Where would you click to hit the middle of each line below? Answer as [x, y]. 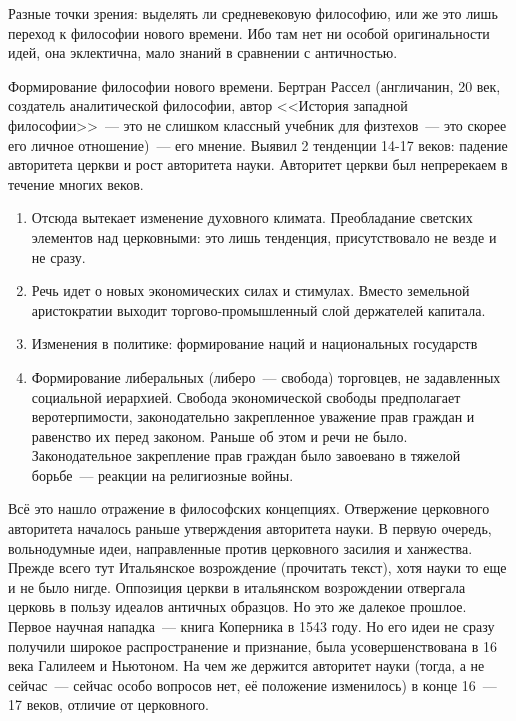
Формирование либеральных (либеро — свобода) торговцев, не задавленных [266, 376]
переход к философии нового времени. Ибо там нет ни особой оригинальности [249, 32]
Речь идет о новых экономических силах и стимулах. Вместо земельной [250, 290]
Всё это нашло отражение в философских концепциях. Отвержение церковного [249, 508]
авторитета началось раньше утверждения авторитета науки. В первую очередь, [250, 528]
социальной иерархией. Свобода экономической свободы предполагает [246, 396]
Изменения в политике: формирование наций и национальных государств [254, 343]
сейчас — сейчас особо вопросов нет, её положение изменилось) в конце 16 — [252, 684]
